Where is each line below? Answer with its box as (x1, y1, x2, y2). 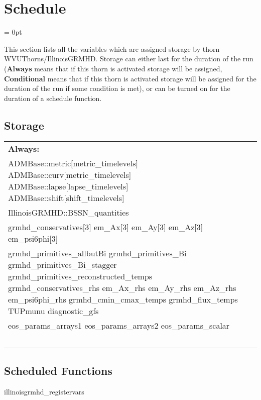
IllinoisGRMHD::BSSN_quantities (8, 207, 129, 219)
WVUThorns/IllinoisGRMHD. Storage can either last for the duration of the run (4, 53, 253, 64)
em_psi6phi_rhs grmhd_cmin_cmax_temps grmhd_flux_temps (8, 293, 238, 306)
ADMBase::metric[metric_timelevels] (8, 157, 138, 169)
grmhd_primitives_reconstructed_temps (8, 270, 153, 282)
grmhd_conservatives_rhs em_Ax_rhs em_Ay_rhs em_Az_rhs (8, 282, 236, 294)
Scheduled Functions (4, 362, 112, 378)
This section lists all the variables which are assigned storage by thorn (4, 43, 220, 54)
